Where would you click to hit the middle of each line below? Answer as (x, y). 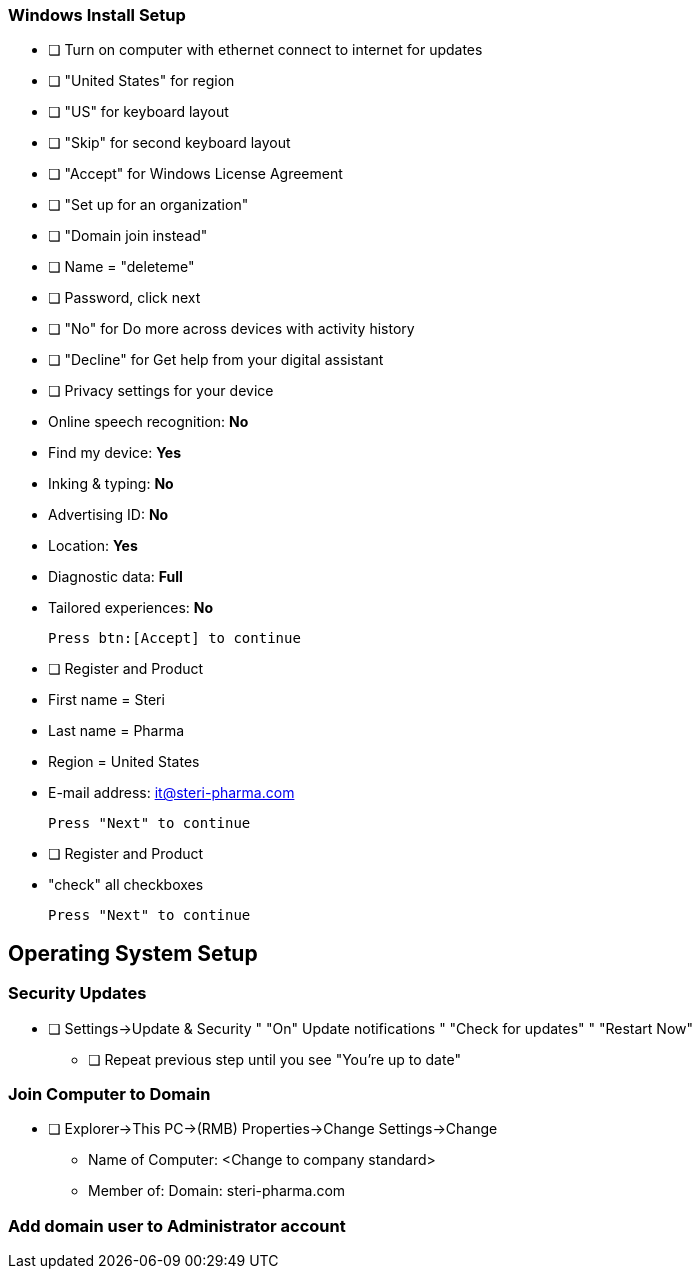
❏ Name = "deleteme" (121, 267)
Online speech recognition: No (148, 422)
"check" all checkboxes (126, 885)
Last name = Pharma (116, 731)
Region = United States (124, 762)
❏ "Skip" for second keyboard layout (169, 143)
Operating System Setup (133, 953)
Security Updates (77, 993)
